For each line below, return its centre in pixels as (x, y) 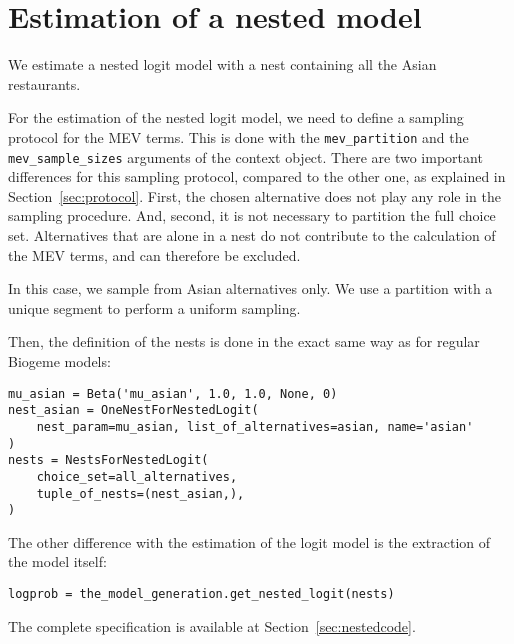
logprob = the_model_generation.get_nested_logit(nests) (201, 594)
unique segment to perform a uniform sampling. (154, 307)
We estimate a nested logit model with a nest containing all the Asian (222, 64)
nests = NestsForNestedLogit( (108, 460)
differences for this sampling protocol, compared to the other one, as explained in (257, 176)
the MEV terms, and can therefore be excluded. (154, 254)
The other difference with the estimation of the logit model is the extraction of (249, 541)
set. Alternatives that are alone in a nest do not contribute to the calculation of (252, 235)
